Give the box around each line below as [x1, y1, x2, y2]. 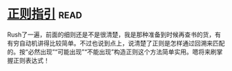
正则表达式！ [12, 56, 50, 64]
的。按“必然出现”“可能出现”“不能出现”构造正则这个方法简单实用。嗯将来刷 [7, 48, 217, 56]
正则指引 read [7, 6, 83, 22]
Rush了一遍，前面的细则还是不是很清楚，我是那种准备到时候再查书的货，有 [7, 30, 221, 39]
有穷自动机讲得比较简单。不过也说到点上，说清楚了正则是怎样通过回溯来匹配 [7, 39, 225, 47]
